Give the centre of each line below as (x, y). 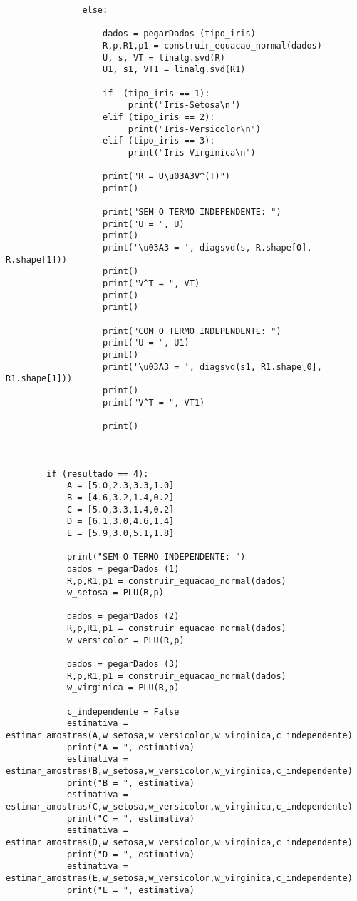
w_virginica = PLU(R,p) (123, 688)
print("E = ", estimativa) (130, 890)
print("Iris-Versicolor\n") (194, 129)
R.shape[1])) (36, 260)
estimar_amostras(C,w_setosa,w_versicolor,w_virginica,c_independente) (179, 806)
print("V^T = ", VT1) (154, 402)
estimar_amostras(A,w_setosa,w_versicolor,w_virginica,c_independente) (179, 736)
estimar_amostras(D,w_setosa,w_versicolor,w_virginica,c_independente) (179, 842)
